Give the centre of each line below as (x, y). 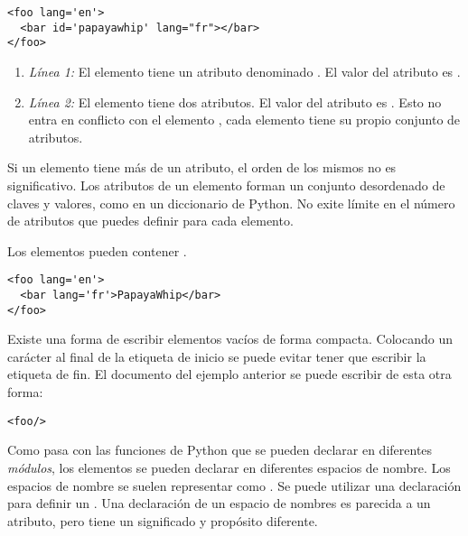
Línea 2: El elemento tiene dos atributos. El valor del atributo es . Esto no (235, 102)
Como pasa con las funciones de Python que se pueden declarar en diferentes (220, 450)
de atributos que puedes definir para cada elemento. (150, 221)
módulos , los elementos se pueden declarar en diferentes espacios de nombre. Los (229, 467)
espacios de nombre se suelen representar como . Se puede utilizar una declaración (234, 485)
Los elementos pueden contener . (97, 250)
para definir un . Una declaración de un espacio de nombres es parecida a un (219, 503)
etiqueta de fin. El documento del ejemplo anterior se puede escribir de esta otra (229, 374)
